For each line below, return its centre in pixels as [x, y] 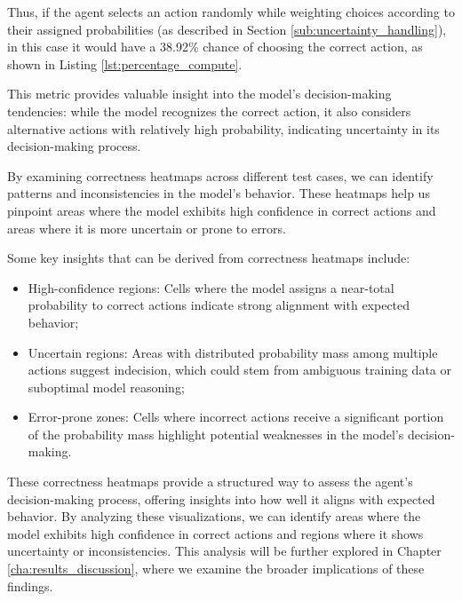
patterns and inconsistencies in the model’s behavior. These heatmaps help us [219, 193]
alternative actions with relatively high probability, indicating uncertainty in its [223, 128]
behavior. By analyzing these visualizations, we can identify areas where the [214, 516]
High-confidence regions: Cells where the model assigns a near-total [211, 287]
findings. [30, 585]
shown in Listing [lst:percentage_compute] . [125, 63]
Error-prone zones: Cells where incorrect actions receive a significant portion [236, 417]
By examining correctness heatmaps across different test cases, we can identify [220, 175]
